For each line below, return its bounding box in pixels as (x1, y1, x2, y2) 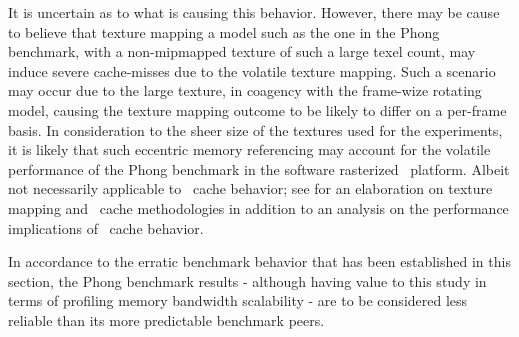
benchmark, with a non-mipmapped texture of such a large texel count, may (8, 41, 476, 62)
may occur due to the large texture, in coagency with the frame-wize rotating (8, 80, 482, 101)
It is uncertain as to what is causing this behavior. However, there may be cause (8, 2, 500, 22)
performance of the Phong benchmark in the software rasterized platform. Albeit (8, 158, 510, 179)
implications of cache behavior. (8, 217, 204, 238)
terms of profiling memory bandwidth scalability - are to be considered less (8, 290, 468, 311)
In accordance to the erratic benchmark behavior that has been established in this (8, 251, 511, 272)
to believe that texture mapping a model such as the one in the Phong (8, 21, 440, 42)
